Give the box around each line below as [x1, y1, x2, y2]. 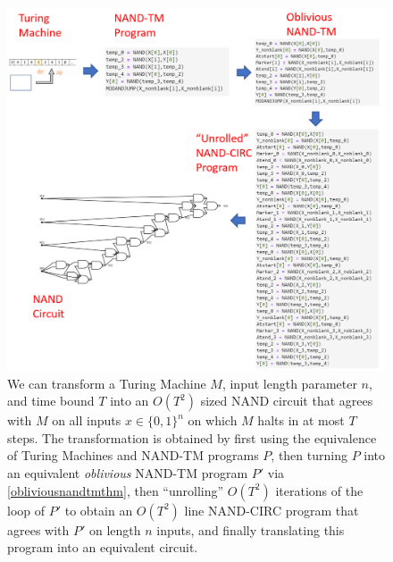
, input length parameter [222, 373, 357, 392]
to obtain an [64, 500, 133, 519]
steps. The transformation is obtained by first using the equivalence [7, 428, 377, 447]
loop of [7, 500, 46, 519]
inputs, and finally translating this [156, 520, 345, 539]
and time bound [7, 391, 95, 410]
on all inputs [52, 411, 121, 430]
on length [89, 520, 141, 539]
